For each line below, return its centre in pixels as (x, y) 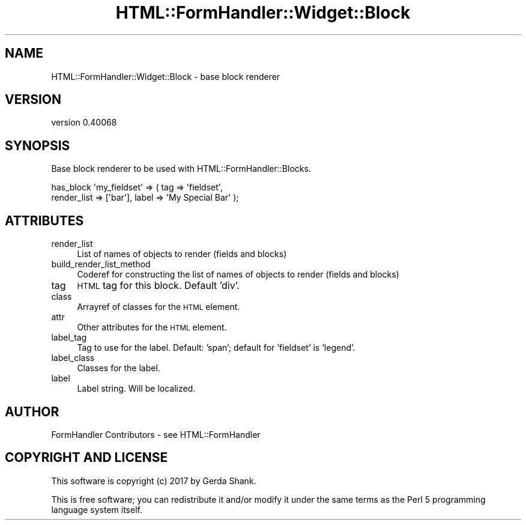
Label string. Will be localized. (136, 389)
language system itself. (97, 509)
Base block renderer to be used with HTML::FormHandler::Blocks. (181, 169)
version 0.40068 (84, 123)
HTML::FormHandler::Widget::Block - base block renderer (166, 76)
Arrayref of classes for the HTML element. (159, 307)
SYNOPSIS (38, 145)
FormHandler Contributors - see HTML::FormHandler (156, 434)
